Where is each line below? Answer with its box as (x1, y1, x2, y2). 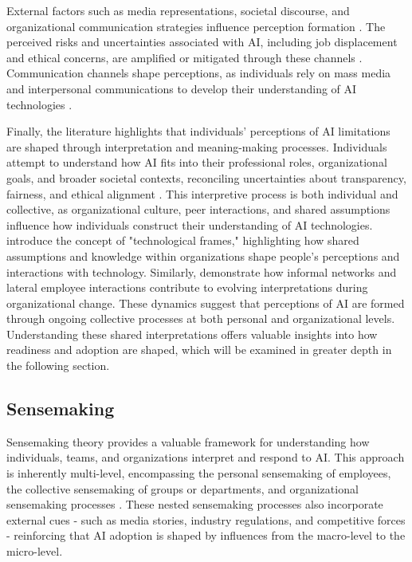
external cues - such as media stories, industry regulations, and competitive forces (6, 511, 406, 528)
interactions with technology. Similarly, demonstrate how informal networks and (6, 263, 397, 280)
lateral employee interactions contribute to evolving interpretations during (6, 279, 368, 296)
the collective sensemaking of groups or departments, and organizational (6, 480, 359, 497)
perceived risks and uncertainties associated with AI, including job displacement (6, 33, 398, 50)
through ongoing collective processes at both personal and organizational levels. (6, 310, 395, 327)
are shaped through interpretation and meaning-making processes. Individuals (6, 138, 387, 155)
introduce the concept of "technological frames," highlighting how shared (6, 232, 359, 249)
